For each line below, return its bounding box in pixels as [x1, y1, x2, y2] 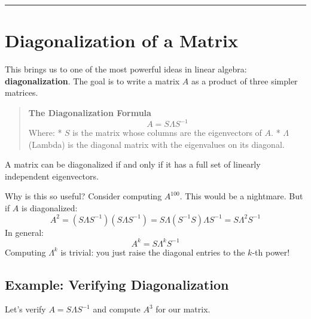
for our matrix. [155, 303, 211, 315]
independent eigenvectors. [5, 169, 99, 182]
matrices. [5, 86, 38, 99]
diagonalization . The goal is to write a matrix [5, 74, 180, 87]
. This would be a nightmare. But [179, 190, 303, 202]
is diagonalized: [22, 201, 78, 214]
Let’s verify [5, 303, 46, 315]
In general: [5, 226, 44, 238]
